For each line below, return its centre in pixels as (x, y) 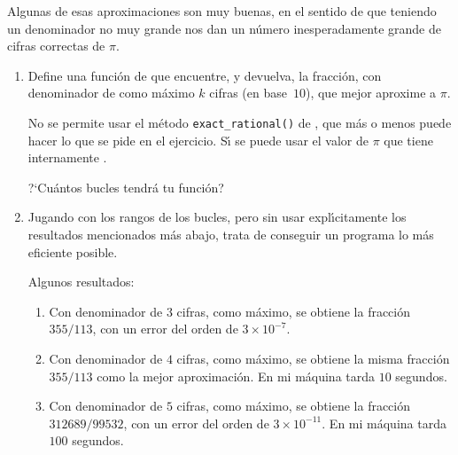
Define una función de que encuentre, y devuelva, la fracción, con (205, 75)
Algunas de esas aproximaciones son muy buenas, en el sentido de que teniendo (222, 11)
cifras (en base (248, 93)
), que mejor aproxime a (371, 93)
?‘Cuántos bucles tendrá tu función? (126, 187)
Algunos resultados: (81, 282)
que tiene (408, 140)
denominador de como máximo (111, 93)
